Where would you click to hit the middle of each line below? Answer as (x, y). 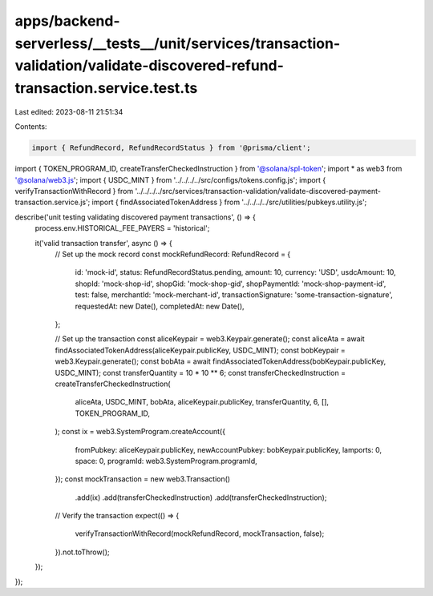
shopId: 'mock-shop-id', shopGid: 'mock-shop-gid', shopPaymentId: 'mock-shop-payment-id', (231, 284)
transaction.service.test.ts (106, 89)
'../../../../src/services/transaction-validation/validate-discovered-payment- (258, 191)
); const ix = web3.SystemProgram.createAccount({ (140, 432)
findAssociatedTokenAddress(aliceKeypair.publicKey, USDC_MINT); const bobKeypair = (200, 350)
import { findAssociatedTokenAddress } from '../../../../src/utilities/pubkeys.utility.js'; (229, 202)
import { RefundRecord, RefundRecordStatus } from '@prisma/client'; (171, 148)
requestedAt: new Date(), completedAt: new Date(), (160, 306)
